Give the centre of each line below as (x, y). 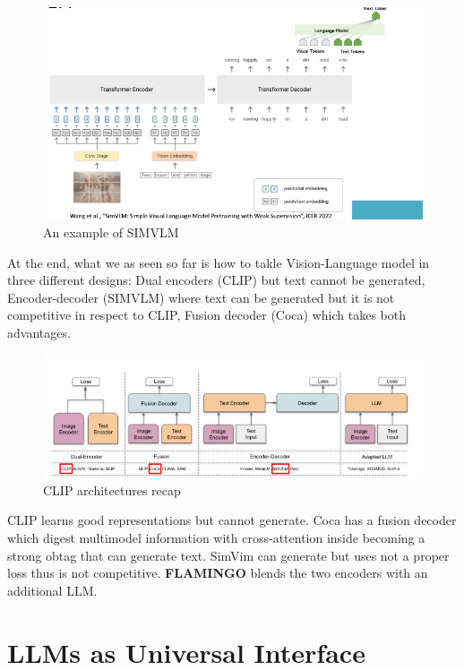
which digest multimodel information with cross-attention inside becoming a (216, 537)
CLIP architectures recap (112, 490)
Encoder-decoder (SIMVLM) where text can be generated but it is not (201, 297)
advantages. (39, 332)
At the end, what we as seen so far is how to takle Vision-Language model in (219, 262)
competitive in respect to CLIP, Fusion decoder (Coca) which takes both (206, 315)
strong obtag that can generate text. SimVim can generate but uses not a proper (228, 555)
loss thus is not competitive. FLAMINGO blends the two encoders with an (218, 573)
